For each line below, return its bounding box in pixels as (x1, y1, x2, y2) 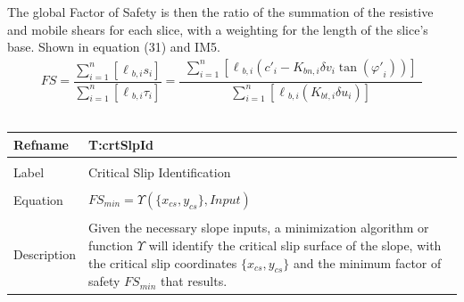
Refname (13, 135, 69, 153)
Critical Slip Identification (87, 162, 231, 181)
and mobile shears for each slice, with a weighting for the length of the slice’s (7, 20, 428, 38)
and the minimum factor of (293, 253, 442, 272)
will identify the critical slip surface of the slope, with (148, 236, 442, 255)
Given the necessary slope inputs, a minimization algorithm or (87, 218, 429, 237)
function (87, 236, 134, 255)
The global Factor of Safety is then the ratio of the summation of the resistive (7, 3, 434, 20)
